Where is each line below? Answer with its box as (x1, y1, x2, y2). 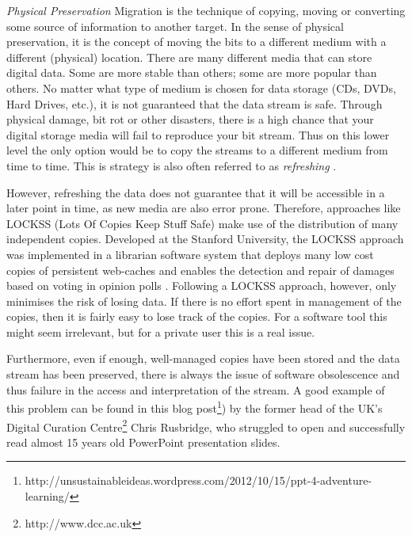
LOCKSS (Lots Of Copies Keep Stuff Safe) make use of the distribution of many (6, 215, 399, 231)
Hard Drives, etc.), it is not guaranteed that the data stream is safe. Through (6, 95, 383, 112)
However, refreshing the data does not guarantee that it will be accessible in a (6, 184, 385, 200)
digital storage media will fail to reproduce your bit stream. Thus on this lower (6, 126, 390, 143)
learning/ (25, 487, 70, 504)
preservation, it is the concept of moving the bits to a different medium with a (6, 33, 387, 50)
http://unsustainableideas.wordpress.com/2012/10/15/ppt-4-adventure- (25, 472, 372, 489)
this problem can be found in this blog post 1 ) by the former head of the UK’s (6, 398, 383, 416)
